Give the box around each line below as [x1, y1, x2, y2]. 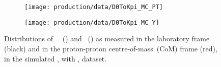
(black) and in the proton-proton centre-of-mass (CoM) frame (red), [4, 43, 217, 53]
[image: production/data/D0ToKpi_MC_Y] [24, 19, 159, 26]
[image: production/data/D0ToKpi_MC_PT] [24, 4, 163, 11]
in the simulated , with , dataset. [4, 53, 107, 63]
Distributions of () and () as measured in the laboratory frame [4, 33, 210, 44]
